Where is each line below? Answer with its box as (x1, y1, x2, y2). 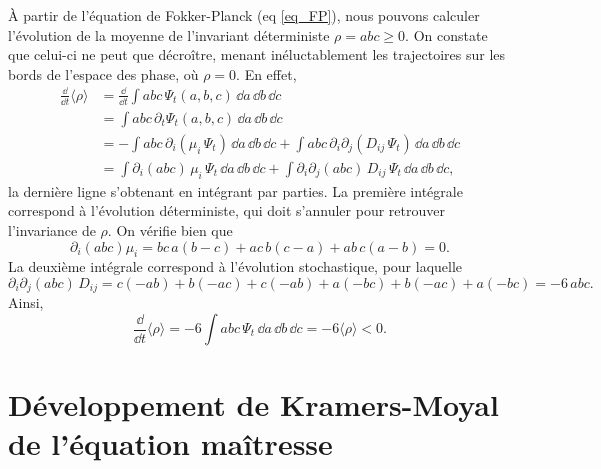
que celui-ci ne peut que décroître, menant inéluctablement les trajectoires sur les (8, 44, 506, 65)
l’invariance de (8, 220, 96, 240)
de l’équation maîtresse (8, 423, 333, 464)
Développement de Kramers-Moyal (8, 384, 499, 425)
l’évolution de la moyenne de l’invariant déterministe (8, 24, 330, 45)
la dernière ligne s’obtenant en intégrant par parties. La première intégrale (8, 180, 463, 201)
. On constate (405, 24, 488, 45)
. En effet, (236, 63, 297, 84)
